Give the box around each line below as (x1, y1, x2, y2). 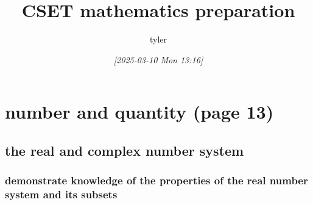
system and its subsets (5, 187, 118, 202)
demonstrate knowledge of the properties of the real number (5, 173, 308, 188)
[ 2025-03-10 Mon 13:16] (113, 53, 203, 66)
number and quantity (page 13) (5, 99, 274, 124)
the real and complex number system (5, 141, 244, 159)
